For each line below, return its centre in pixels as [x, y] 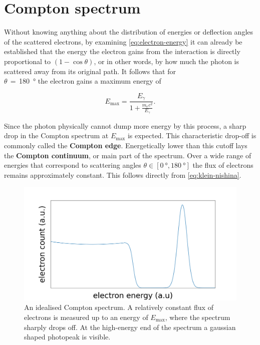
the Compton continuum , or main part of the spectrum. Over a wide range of [128, 155]
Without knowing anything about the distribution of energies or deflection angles [129, 32]
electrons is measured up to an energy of [86, 317]
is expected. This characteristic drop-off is [192, 135]
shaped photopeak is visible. [67, 337]
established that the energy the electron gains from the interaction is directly [122, 51]
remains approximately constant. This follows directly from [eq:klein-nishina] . [123, 175]
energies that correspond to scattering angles [73, 165]
